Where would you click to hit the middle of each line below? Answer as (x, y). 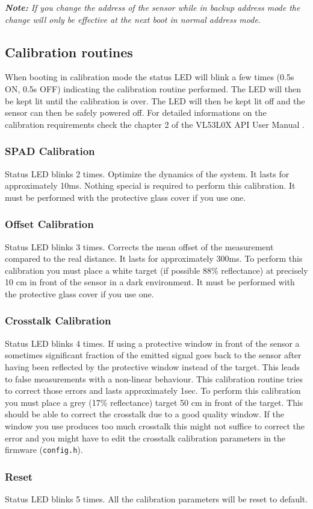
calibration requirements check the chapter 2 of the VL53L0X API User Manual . (155, 124)
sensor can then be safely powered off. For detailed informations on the (136, 112)
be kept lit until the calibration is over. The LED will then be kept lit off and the (155, 100)
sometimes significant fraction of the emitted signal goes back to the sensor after (153, 355)
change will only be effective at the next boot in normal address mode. (133, 19)
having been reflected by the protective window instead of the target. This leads (152, 366)
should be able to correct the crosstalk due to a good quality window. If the (144, 414)
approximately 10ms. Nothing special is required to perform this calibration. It (150, 185)
